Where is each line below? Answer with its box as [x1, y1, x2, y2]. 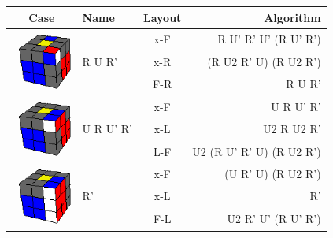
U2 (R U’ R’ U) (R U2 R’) [192, 143, 321, 159]
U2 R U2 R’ [263, 121, 321, 137]
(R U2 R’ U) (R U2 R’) [207, 53, 321, 69]
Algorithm [264, 9, 321, 25]
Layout [142, 9, 182, 25]
